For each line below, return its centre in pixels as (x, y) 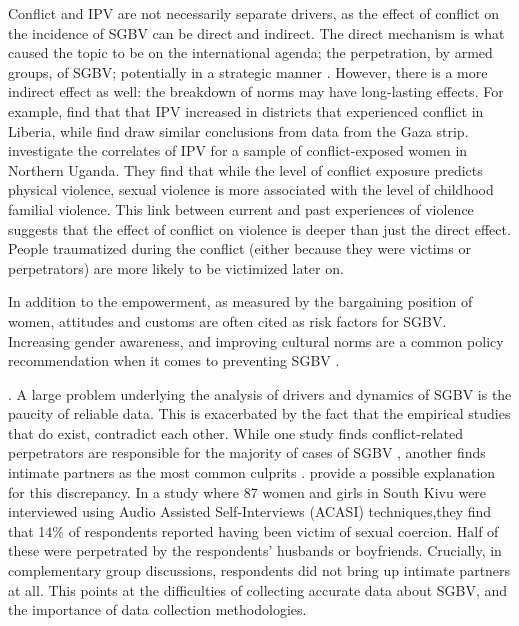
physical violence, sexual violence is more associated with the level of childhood (251, 189)
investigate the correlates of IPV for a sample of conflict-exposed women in (238, 150)
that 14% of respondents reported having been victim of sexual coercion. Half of (253, 530)
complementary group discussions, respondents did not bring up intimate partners (259, 570)
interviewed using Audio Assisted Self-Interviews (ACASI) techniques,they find (250, 511)
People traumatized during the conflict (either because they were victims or (239, 248)
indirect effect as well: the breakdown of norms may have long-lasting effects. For (256, 91)
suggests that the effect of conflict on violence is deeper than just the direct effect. (259, 228)
